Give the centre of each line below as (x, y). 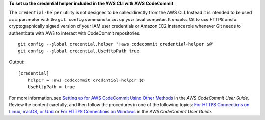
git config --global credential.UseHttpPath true (79, 51)
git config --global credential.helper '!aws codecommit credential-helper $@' (116, 44)
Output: (17, 62)
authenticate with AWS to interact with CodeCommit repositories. (75, 33)
